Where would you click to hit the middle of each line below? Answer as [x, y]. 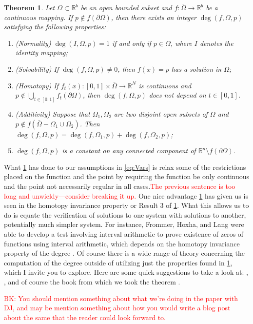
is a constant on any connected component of [129, 151]
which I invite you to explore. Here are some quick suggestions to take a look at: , [126, 272]
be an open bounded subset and [126, 7]
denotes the [216, 43]
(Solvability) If [37, 69]
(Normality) [33, 43]
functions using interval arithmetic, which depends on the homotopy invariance [122, 243]
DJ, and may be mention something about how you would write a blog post [117, 308]
